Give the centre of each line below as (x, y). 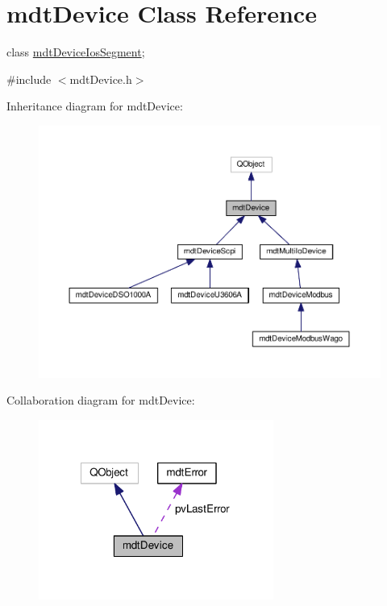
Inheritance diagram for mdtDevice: (95, 106)
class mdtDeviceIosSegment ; (76, 52)
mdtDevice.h (101, 79)
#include (29, 79)
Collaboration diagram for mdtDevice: (101, 400)
